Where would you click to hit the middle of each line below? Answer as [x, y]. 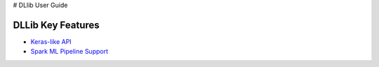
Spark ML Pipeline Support [69, 52]
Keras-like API [51, 41]
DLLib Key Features [56, 25]
